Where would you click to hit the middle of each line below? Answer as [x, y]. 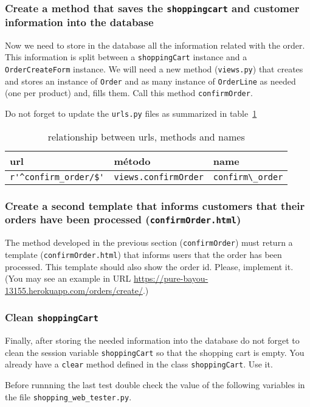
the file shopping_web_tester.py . [68, 396]
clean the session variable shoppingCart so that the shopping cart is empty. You [155, 352]
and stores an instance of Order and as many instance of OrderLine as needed [150, 81]
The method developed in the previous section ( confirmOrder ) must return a [149, 242]
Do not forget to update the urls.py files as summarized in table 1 [131, 113]
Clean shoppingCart [52, 317]
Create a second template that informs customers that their [155, 205]
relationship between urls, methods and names [146, 136]
